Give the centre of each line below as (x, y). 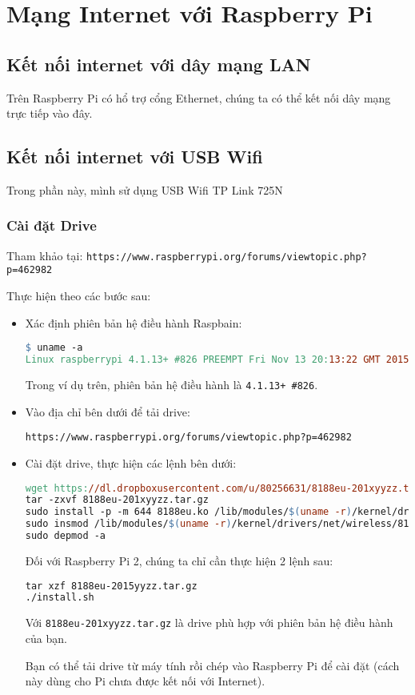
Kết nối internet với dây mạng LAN (159, 64)
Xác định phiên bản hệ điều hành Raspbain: (134, 322)
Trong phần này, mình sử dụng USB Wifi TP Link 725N (145, 189)
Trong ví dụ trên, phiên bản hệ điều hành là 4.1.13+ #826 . (172, 385)
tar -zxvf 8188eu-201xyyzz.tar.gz (117, 500)
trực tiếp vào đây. (50, 113)
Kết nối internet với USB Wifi (135, 157)
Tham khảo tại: (45, 255)
